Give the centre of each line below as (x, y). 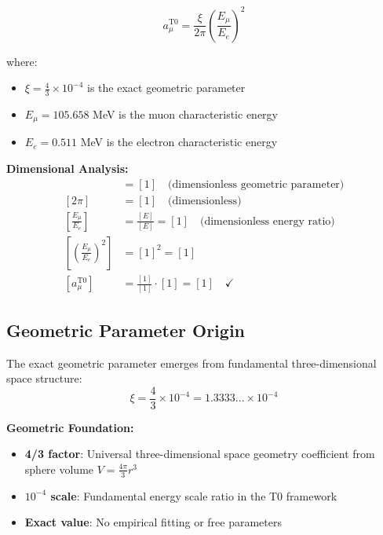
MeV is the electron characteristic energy (179, 142)
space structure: (44, 378)
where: (22, 61)
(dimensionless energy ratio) (267, 221)
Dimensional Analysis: (67, 168)
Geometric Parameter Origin (126, 330)
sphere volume (59, 469)
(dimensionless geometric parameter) (256, 184)
